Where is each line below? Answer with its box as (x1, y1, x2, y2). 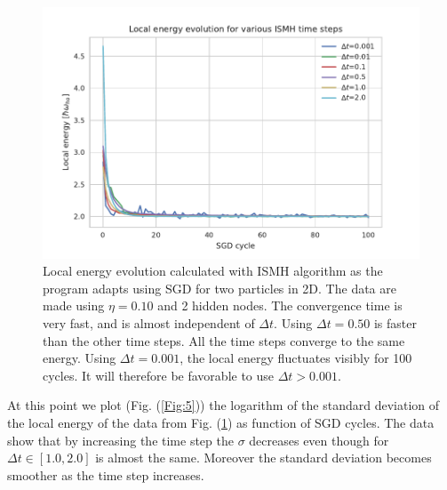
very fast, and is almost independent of (43, 314, 255, 333)
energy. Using (43, 349, 116, 367)
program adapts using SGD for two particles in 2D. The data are (43, 278, 396, 297)
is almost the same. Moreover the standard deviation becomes (95, 448, 432, 467)
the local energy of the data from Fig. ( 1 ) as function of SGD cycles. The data (7, 414, 435, 431)
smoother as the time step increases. (7, 465, 204, 484)
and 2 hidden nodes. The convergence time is (157, 296, 403, 315)
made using (43, 296, 105, 315)
